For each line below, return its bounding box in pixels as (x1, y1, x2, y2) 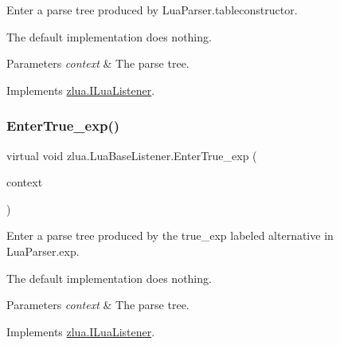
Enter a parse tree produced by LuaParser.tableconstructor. (6, 2, 298, 18)
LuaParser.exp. (6, 242, 80, 259)
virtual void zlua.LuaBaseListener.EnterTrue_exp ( (6, 147, 257, 163)
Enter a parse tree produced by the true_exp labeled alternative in (6, 227, 334, 244)
